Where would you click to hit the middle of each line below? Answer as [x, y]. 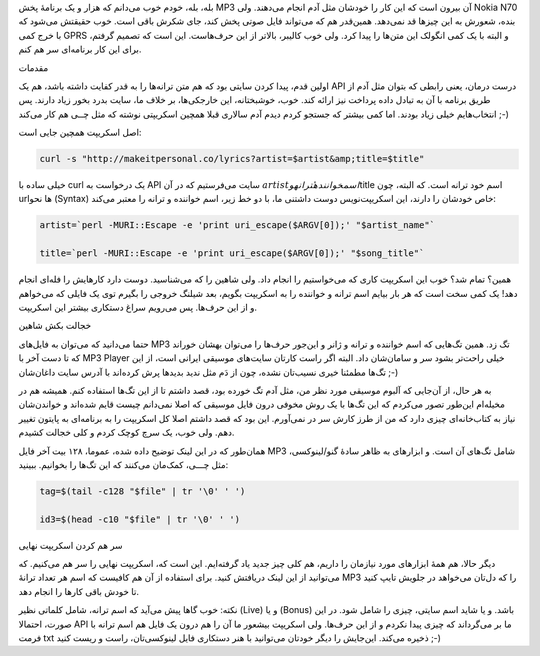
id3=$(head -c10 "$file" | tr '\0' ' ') [139, 519]
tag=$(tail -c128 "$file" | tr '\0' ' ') [142, 491]
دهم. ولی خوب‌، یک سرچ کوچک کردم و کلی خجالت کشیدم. [126, 432]
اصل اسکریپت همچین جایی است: [80, 132]
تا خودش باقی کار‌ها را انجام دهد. [79, 591]
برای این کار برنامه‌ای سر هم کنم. [80, 49]
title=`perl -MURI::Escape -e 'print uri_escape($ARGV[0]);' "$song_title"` [232, 253]
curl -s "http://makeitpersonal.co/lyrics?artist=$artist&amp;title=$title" [232, 159]
